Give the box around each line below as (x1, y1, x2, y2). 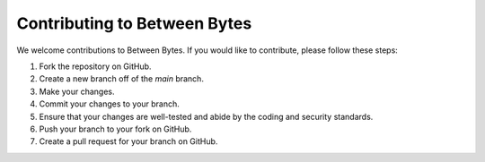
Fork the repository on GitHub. (39, 61, 152, 72)
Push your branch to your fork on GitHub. (39, 124, 192, 134)
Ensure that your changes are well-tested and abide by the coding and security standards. (39, 111, 374, 122)
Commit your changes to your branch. (39, 98, 180, 109)
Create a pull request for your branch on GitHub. (39, 136, 218, 147)
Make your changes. (39, 86, 116, 97)
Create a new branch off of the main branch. (39, 73, 204, 84)
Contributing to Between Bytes (16, 13, 252, 33)
